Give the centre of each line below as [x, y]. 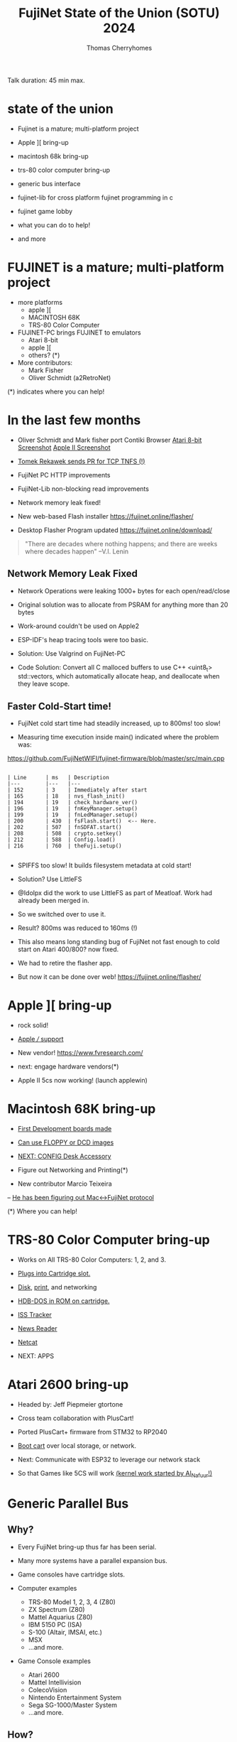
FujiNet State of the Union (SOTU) [119, 13]
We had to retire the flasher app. [65, 963]
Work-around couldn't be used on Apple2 [78, 626]
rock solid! [33, 1025]
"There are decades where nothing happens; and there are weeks [121, 543]
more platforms [40, 302]
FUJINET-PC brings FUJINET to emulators [79, 332]
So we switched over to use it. [62, 914]
